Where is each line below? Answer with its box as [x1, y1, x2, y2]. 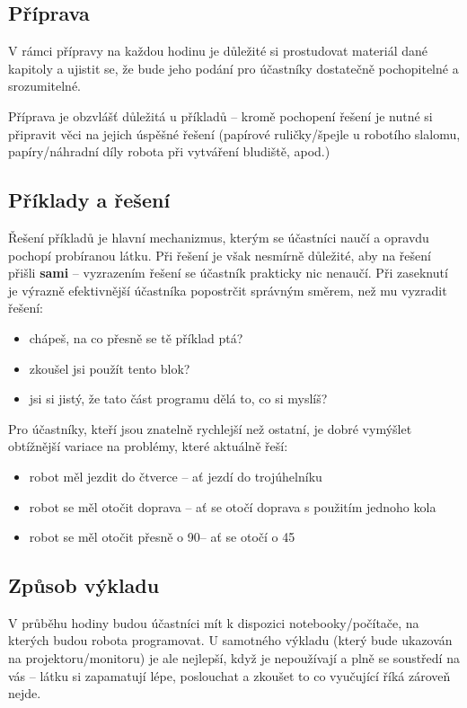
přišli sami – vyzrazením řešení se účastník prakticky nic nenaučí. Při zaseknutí [8, 263, 448, 282]
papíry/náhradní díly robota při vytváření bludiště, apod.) [8, 142, 330, 161]
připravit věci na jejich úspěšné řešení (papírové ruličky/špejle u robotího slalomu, [8, 124, 461, 143]
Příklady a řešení [8, 186, 171, 214]
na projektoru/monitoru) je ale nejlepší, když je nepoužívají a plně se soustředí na [8, 649, 460, 668]
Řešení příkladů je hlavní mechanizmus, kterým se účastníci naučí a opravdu [8, 227, 429, 246]
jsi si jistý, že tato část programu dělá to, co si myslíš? [29, 389, 328, 408]
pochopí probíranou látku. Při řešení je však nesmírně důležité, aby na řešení [8, 245, 431, 264]
